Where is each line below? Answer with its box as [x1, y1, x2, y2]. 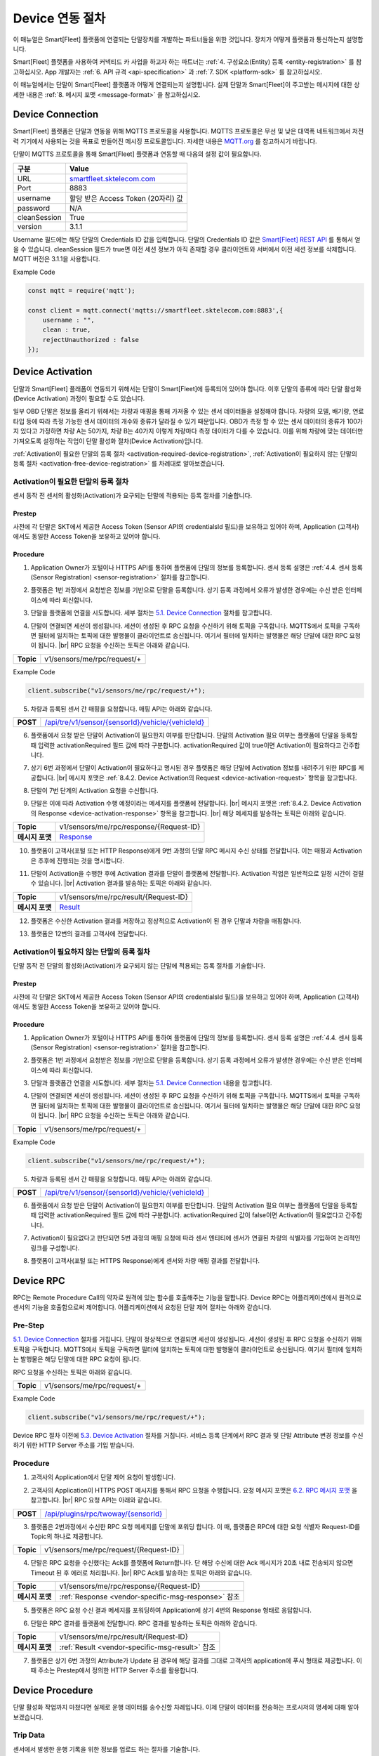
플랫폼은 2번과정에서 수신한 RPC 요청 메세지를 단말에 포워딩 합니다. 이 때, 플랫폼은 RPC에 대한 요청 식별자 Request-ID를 [30, 1522, 361, 1531]
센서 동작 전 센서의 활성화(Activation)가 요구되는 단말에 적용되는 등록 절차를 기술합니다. [13, 492, 253, 500]
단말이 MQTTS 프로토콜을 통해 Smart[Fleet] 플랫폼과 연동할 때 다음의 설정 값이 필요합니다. [13, 150, 262, 158]
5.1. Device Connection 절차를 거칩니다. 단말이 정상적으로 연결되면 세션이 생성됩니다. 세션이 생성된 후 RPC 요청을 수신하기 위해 [13, 1335, 362, 1344]
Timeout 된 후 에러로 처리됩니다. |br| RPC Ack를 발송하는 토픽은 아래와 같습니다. [30, 1568, 253, 1577]
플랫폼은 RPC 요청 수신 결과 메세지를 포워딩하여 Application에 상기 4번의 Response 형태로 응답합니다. [30, 1606, 312, 1615]
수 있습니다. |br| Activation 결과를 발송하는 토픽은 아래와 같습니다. [30, 879, 212, 888]
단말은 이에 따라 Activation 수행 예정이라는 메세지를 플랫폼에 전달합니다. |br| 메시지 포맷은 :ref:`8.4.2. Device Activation [30, 799, 361, 808]
